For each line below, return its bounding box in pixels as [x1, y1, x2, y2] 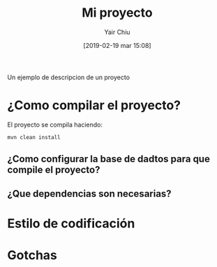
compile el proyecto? [7, 164, 100, 176]
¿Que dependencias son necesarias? [7, 188, 172, 200]
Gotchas [7, 247, 58, 263]
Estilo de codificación [7, 216, 135, 231]
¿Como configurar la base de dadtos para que [7, 153, 211, 165]
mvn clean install [7, 133, 61, 140]
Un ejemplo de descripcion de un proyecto [7, 73, 130, 81]
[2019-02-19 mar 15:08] [83, 41, 151, 49]
